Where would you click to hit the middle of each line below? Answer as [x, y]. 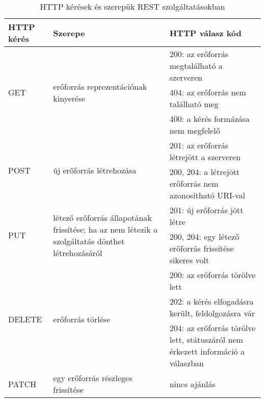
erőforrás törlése [82, 319]
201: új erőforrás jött [206, 210]
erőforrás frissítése [202, 248]
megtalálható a [196, 66]
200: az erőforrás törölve [213, 275]
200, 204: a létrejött [205, 172]
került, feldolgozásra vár [212, 313]
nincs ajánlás [192, 384]
